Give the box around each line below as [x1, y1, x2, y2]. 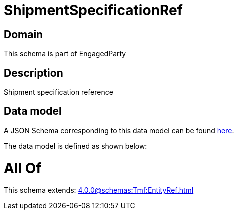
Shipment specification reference [4, 88, 113, 97]
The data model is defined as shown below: [4, 141, 147, 150]
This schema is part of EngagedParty [4, 49, 126, 58]
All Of [4, 159, 42, 177]
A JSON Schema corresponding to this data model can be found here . [4, 126, 234, 135]
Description [4, 66, 63, 79]
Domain [4, 28, 43, 41]
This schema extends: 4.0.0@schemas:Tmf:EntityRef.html [4, 186, 194, 195]
